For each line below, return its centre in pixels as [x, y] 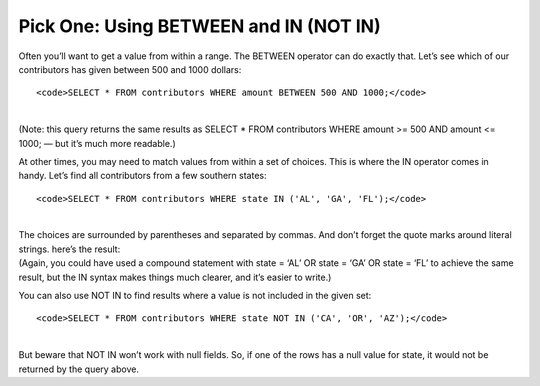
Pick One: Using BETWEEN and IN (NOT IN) [199, 26]
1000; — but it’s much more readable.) [97, 143]
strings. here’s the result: [69, 249]
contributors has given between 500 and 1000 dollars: [130, 69]
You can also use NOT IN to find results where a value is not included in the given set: [195, 296]
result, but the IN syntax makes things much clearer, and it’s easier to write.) [175, 277]
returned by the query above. [79, 369]
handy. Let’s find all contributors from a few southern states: [142, 176]
